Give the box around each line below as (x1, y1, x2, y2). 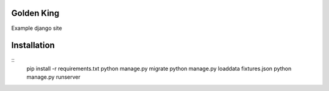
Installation (11, 40, 55, 51)
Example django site (11, 24, 62, 32)
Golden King (11, 8, 60, 18)
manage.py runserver (26, 73, 81, 81)
